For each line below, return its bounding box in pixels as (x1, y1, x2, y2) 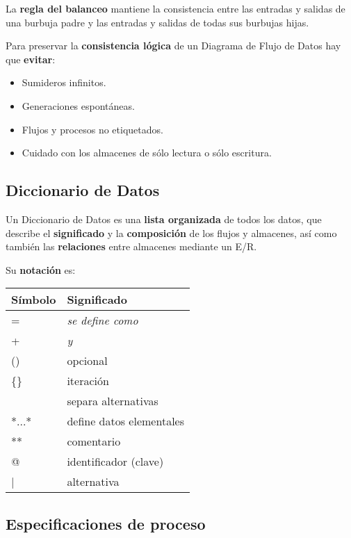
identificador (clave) (67, 453, 164, 470)
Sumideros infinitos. (22, 75, 106, 90)
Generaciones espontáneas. (22, 98, 135, 113)
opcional (67, 352, 108, 369)
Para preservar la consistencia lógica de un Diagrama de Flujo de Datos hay (6, 38, 341, 53)
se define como (67, 312, 138, 329)
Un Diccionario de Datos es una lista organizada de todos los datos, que (6, 211, 322, 226)
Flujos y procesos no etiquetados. (22, 122, 163, 136)
